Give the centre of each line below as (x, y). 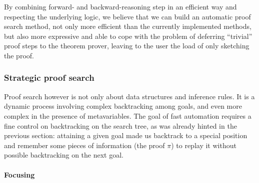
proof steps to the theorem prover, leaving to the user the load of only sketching (127, 46)
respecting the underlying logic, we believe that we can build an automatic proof (127, 16)
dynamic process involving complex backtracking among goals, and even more (123, 106)
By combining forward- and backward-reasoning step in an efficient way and (120, 6)
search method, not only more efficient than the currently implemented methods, (128, 26)
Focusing (19, 174)
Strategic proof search (49, 78)
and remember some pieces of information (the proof (84, 145)
